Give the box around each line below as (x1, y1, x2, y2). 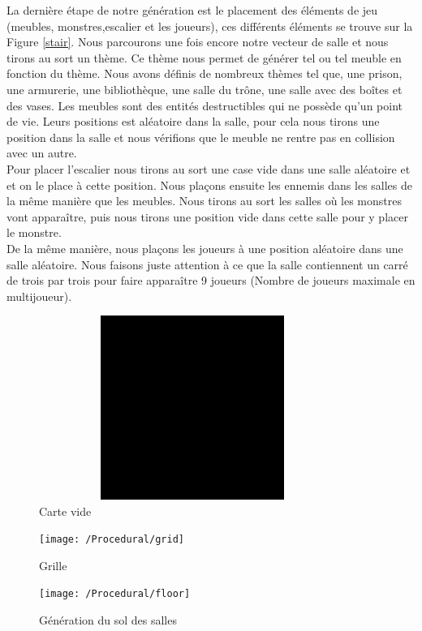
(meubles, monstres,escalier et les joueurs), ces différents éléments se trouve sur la (6, 17, 413, 34)
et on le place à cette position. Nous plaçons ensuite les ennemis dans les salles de (6, 176, 413, 193)
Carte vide (39, 502, 92, 519)
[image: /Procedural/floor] (39, 588, 191, 600)
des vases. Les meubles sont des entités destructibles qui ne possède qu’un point (6, 97, 403, 114)
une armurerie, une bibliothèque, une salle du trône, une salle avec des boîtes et (6, 80, 403, 97)
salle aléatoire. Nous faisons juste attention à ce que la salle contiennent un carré (6, 255, 408, 273)
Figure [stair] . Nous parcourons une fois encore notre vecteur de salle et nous (6, 33, 389, 50)
